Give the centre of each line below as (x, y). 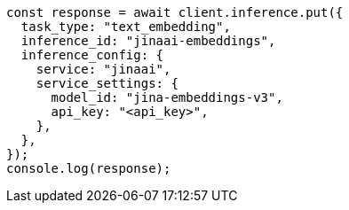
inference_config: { (92, 55)
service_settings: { (107, 83)
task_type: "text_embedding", (126, 27)
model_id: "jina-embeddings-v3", (167, 97)
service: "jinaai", (103, 69)
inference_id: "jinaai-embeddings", (148, 41)
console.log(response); (89, 168)
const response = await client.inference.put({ (175, 12)
